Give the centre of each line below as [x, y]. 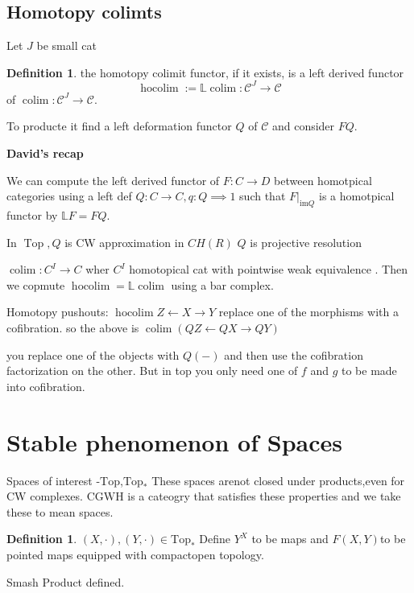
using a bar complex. [222, 284]
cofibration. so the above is [73, 328]
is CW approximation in [124, 242]
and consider [303, 126]
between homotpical [323, 180]
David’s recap [45, 153]
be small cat [66, 45]
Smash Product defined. [66, 581]
